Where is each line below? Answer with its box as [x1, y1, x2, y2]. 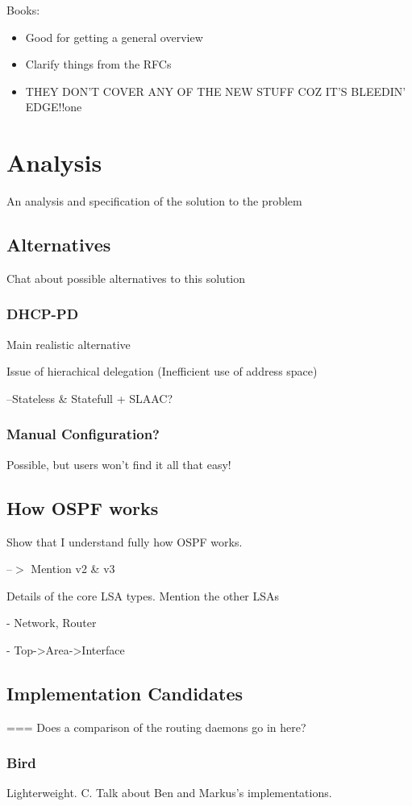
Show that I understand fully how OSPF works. [6, 533, 243, 550]
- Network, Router [6, 614, 97, 631]
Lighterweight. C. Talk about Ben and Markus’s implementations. [6, 784, 332, 801]
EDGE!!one [25, 98, 82, 115]
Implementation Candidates [6, 680, 243, 705]
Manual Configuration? [6, 424, 160, 444]
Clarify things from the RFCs [25, 56, 172, 73]
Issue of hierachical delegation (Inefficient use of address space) [6, 363, 318, 380]
